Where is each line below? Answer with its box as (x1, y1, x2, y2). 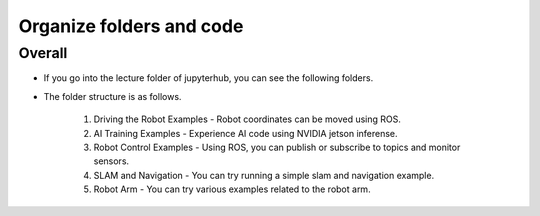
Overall (18, 44, 68, 62)
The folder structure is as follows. (43, 90, 182, 102)
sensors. (93, 155, 130, 167)
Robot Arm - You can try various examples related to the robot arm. (93, 183, 371, 195)
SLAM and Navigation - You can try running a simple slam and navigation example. (93, 169, 435, 181)
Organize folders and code (18, 15, 244, 37)
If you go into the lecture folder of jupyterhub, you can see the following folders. (43, 72, 374, 84)
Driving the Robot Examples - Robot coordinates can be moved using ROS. (93, 113, 402, 125)
